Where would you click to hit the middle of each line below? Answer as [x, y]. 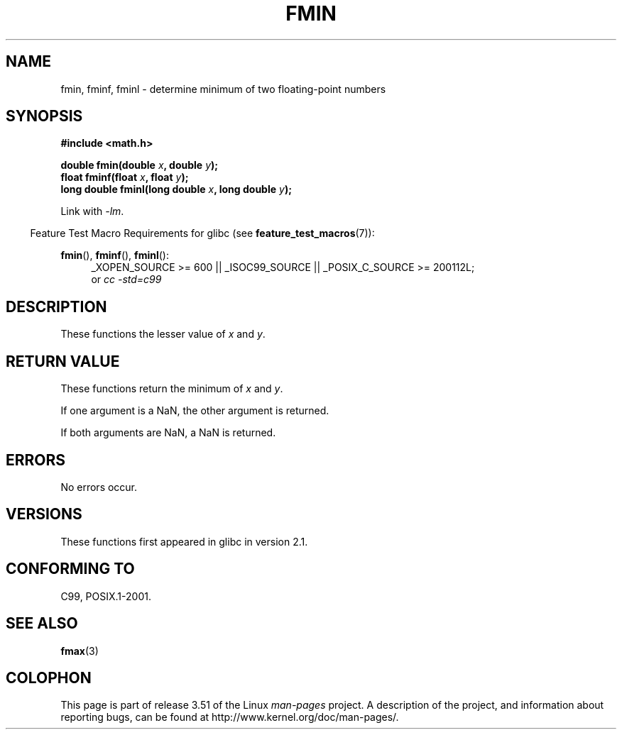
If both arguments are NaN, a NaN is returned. [168, 433]
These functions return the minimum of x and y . [172, 389]
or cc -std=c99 [126, 280]
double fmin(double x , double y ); [140, 165]
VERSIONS [44, 514]
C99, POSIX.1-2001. [106, 596]
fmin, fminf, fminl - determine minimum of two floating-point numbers [223, 89]
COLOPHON [49, 678]
